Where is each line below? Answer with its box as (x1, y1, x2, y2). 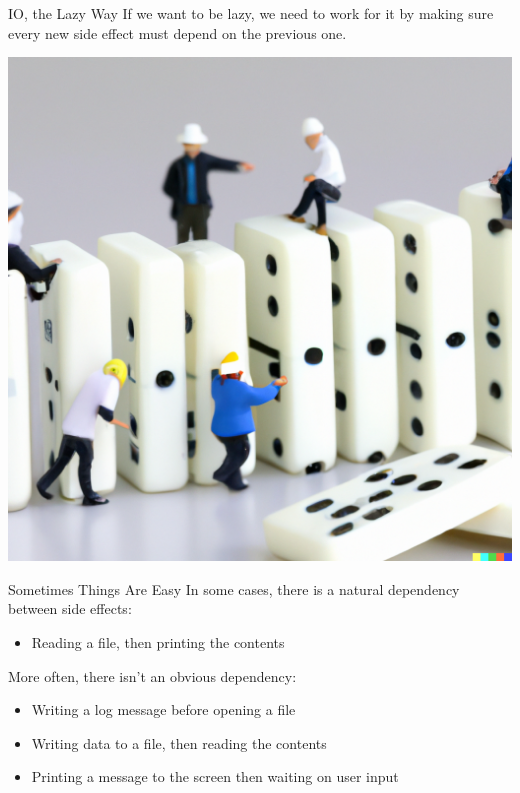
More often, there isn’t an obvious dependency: (8, 665, 297, 686)
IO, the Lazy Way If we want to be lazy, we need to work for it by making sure (8, 3, 494, 23)
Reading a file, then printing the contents (31, 631, 285, 652)
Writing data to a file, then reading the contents (31, 732, 327, 753)
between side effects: (8, 598, 132, 619)
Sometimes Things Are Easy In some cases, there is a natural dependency (8, 578, 460, 599)
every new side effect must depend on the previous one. (8, 22, 347, 43)
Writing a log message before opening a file (31, 699, 296, 720)
